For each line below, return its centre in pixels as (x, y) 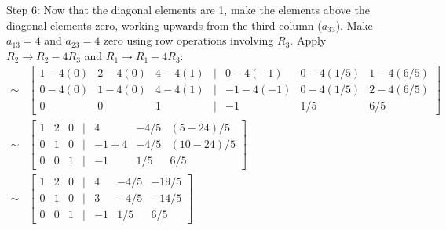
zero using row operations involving (188, 40)
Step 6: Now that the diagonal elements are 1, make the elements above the (188, 9)
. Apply (308, 40)
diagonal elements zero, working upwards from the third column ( (164, 25)
